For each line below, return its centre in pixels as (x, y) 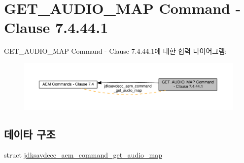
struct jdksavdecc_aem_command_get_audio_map (83, 154)
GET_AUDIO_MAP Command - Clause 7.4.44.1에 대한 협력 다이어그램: (115, 51)
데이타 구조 (30, 134)
